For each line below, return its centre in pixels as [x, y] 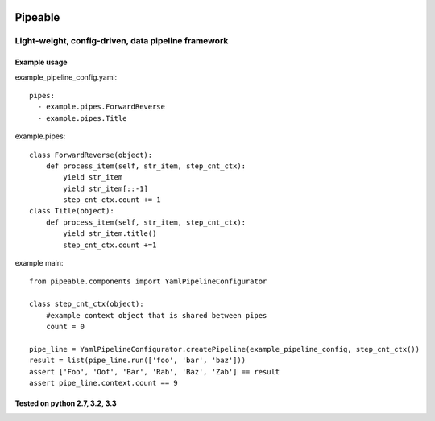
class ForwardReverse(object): [91, 155]
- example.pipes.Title [82, 118]
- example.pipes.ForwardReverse [101, 107]
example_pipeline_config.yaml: [66, 77]
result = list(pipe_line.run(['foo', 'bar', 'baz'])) [137, 361]
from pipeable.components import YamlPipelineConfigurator [148, 281]
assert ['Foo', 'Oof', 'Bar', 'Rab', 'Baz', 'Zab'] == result [155, 371]
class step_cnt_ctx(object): [87, 304]
